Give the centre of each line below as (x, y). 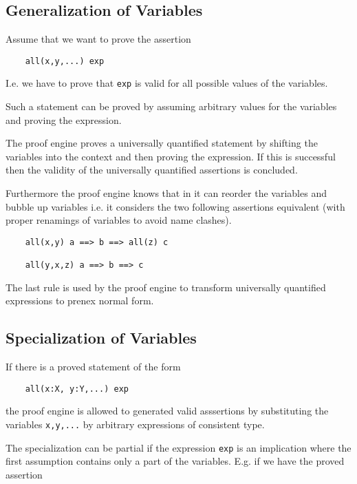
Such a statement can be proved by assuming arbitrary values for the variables (171, 106)
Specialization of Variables (101, 338)
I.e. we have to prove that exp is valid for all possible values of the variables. (167, 83)
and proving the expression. (64, 119)
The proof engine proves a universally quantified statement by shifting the (162, 143)
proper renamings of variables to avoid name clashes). (119, 220)
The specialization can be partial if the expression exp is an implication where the (178, 447)
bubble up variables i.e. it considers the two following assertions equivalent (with (175, 206)
